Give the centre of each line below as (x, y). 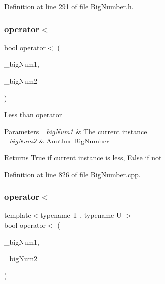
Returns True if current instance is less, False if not (83, 157)
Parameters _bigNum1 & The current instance (76, 131)
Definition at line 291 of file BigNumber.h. (69, 6)
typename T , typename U (81, 215)
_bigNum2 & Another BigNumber (57, 141)
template (18, 215)
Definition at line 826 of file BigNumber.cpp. (73, 174)
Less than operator (33, 114)
